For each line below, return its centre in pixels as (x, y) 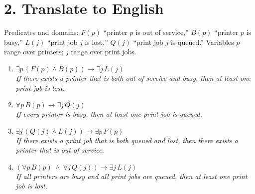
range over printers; (34, 52)
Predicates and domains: (41, 32)
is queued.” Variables (202, 42)
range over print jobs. (104, 52)
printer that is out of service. (60, 150)
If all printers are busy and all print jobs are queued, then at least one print (131, 176)
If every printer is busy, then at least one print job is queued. (109, 114)
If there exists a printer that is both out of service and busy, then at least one (133, 78)
